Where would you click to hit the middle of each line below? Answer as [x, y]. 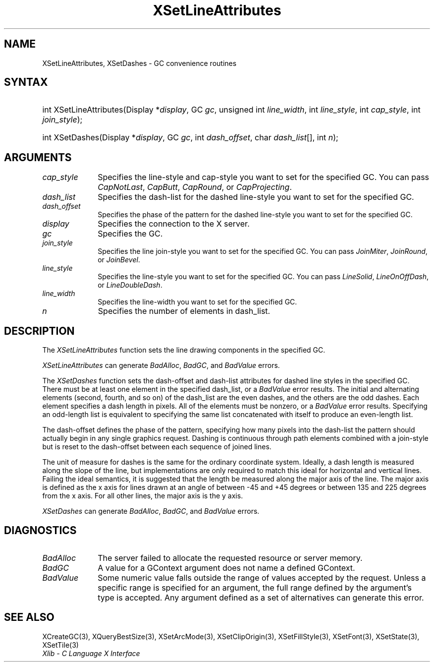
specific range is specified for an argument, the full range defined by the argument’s [255, 587]
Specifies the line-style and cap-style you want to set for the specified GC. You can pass [264, 177]
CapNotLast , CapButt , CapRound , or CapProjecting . [195, 187]
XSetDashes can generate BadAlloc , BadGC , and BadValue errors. [151, 511]
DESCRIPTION [39, 331]
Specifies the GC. [130, 234]
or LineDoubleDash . [130, 285]
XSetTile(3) [60, 645]
